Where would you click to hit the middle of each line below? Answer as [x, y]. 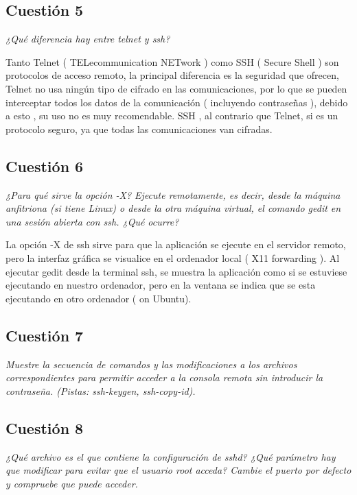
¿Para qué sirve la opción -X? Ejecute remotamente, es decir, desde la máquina [173, 194]
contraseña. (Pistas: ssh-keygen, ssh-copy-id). [101, 390]
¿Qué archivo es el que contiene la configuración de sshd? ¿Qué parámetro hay [171, 456]
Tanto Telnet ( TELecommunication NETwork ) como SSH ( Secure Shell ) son [172, 61]
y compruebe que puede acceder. [72, 483]
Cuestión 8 [45, 427]
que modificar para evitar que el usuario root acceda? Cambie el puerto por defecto [178, 470]
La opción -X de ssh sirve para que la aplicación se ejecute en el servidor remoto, [176, 244]
